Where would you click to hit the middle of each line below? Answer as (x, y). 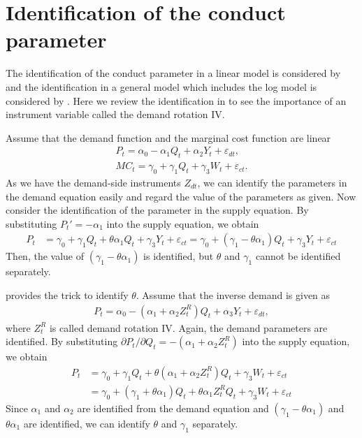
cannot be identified (298, 256)
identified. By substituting (62, 341)
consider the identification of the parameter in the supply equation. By (157, 210)
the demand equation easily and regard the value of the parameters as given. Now (181, 196)
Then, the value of (45, 256)
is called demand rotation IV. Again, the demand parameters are (188, 327)
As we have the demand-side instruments (93, 182)
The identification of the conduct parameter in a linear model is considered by (173, 73)
